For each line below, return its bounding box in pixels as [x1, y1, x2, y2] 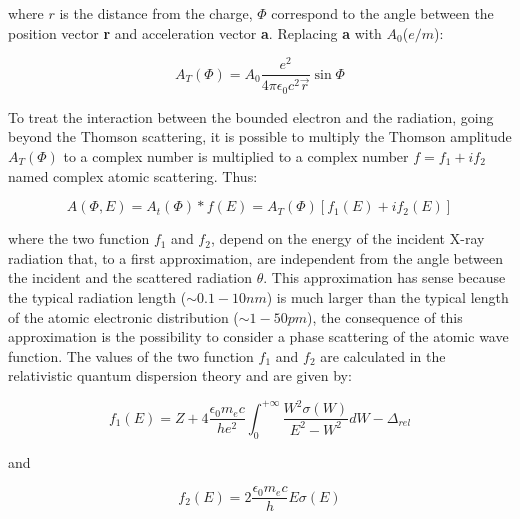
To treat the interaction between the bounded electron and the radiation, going [8, 106, 494, 127]
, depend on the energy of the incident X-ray [210, 228, 485, 249]
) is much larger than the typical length [266, 287, 509, 307]
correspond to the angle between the [271, 3, 494, 23]
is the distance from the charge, [59, 3, 253, 23]
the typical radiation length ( [8, 287, 187, 307]
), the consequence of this [307, 306, 463, 327]
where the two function [8, 228, 150, 249]
